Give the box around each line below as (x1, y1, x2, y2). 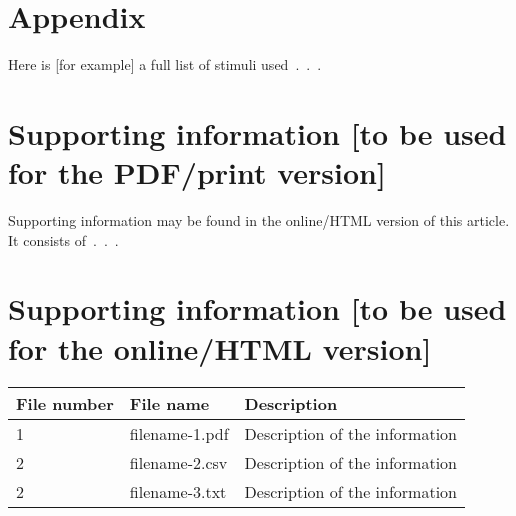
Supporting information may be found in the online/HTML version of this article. (8, 210, 510, 231)
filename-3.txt (129, 479, 227, 503)
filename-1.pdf (129, 421, 229, 445)
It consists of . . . (8, 229, 119, 250)
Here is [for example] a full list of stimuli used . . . (8, 54, 322, 75)
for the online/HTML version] (8, 327, 432, 368)
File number (16, 391, 114, 415)
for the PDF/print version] (8, 152, 386, 193)
